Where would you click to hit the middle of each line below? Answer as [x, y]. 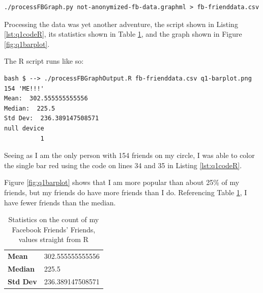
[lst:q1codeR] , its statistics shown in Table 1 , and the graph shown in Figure [123, 34]
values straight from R [53, 239]
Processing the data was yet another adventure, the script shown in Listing [121, 24]
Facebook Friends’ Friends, [54, 229]
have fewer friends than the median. [60, 202]
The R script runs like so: [44, 61]
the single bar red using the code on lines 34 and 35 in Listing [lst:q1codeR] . [123, 165]
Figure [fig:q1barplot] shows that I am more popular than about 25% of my [122, 182]
